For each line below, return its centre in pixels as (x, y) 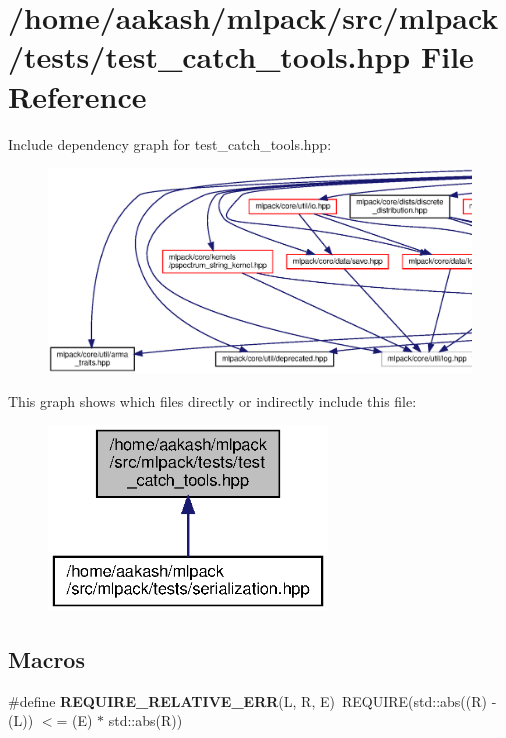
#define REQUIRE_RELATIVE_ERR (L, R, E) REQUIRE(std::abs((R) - (252, 700)
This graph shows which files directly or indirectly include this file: (212, 400)
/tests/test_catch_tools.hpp (209, 56)
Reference (77, 95)
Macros (46, 658)
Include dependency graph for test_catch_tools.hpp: (170, 143)
